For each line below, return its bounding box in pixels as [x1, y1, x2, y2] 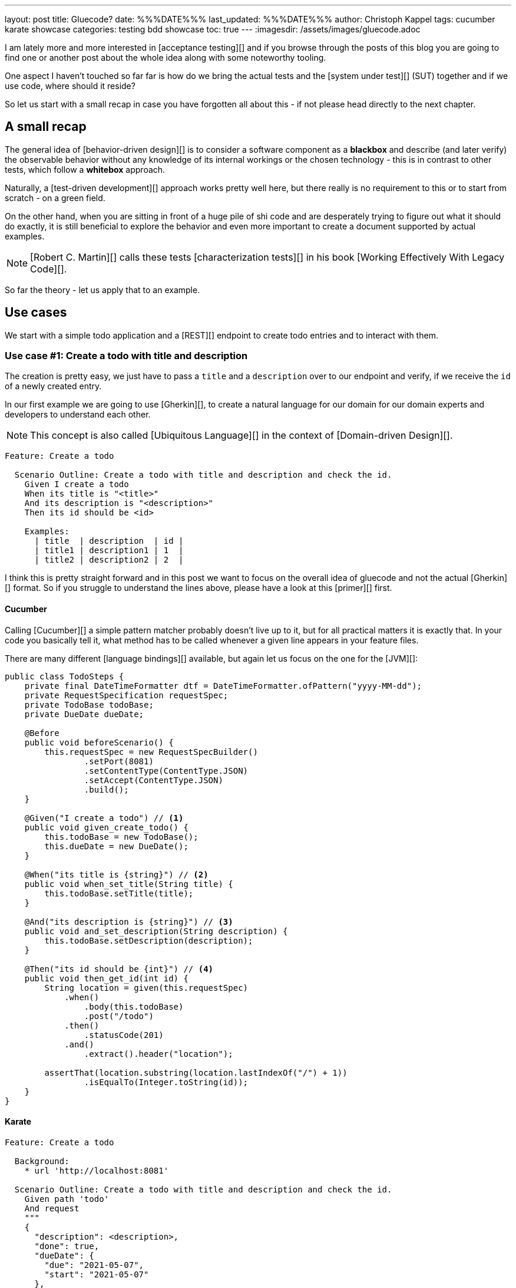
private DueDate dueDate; [24, 709, 144, 719]
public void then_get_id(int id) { [24, 973, 188, 983]
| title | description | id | [34, 536, 184, 546]
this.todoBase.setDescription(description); [44, 935, 253, 945]
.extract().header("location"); [84, 1049, 233, 1059]
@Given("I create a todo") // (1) [24, 813, 184, 823]
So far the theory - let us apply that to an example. [5, 284, 200, 295]
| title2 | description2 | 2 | [34, 555, 184, 565]
